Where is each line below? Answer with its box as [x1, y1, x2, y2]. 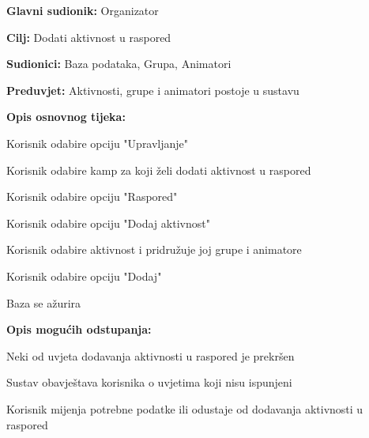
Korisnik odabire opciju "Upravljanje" [6, 134, 189, 151]
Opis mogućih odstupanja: [6, 321, 152, 338]
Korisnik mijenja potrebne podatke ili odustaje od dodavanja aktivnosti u [6, 400, 363, 417]
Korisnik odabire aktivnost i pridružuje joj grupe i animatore [6, 241, 302, 258]
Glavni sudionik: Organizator [6, 2, 159, 18]
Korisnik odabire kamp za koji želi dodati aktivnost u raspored [6, 161, 311, 178]
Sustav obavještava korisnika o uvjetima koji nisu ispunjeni [6, 374, 292, 391]
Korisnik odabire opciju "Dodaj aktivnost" [6, 214, 210, 231]
